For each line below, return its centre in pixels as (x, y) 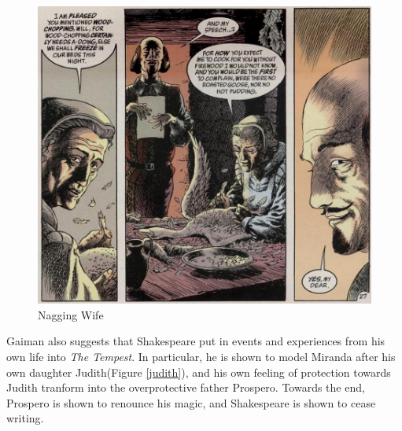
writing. (25, 418)
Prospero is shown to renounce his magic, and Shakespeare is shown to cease (191, 402)
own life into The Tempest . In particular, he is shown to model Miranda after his (201, 357)
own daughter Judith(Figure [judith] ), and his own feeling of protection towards (199, 372)
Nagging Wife (71, 314)
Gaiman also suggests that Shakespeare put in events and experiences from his (196, 341)
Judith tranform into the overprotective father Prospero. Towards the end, (186, 387)
